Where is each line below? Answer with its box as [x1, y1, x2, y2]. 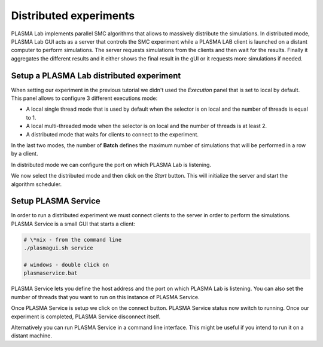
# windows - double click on [23, 261, 109, 268]
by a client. [11, 150, 38, 157]
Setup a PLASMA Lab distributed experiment [11, 71, 181, 81]
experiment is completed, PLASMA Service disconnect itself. [11, 313, 161, 320]
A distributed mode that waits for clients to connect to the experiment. [26, 130, 199, 138]
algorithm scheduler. [11, 180, 62, 188]
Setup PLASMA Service [11, 196, 101, 206]
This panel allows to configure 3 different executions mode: [11, 95, 158, 102]
